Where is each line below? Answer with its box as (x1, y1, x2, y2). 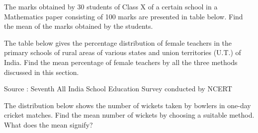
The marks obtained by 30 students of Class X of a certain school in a (4, 1, 218, 11)
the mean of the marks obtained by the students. (4, 21, 153, 31)
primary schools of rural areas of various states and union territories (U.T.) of (4, 47, 241, 58)
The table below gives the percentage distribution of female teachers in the (4, 37, 232, 48)
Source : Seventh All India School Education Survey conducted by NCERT (4, 83, 232, 94)
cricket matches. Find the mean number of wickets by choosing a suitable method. (4, 110, 255, 120)
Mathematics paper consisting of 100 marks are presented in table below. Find (4, 11, 243, 21)
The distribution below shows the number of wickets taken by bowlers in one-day (4, 100, 251, 110)
